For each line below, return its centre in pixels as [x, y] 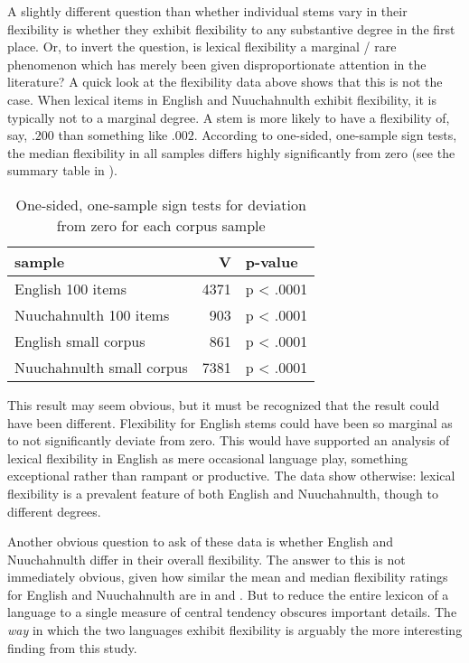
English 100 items [70, 288]
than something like [113, 135]
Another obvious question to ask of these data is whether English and [200, 542]
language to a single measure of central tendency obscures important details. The [232, 612]
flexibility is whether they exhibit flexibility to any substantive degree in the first [231, 28]
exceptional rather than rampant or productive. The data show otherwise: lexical [231, 476]
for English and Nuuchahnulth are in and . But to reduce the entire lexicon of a [228, 594]
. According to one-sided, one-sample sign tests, [325, 135]
